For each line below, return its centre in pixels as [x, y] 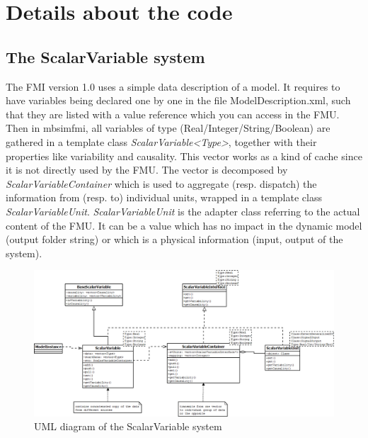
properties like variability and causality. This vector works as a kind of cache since [184, 156]
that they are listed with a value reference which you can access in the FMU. [173, 114]
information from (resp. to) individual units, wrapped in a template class [164, 197]
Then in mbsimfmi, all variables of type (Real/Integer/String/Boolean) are [168, 128]
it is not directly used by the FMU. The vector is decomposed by [147, 170]
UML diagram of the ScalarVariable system [128, 426]
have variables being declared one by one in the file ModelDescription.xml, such [178, 100]
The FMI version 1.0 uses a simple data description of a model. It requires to [173, 86]
